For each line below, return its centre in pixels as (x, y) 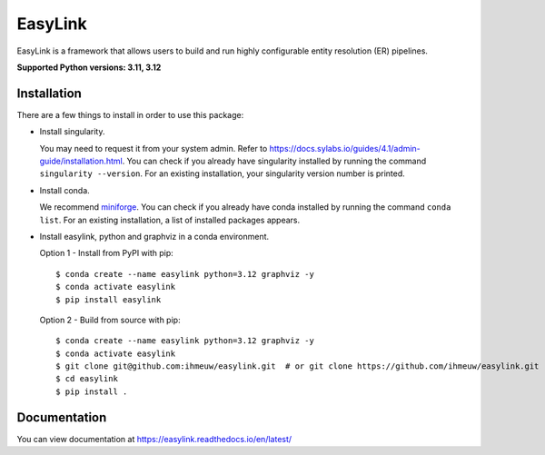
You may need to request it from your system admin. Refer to (154, 148)
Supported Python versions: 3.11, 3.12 (89, 67)
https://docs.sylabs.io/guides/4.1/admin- (345, 148)
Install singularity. (72, 132)
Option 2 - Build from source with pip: (110, 320)
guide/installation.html (81, 161)
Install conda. (64, 190)
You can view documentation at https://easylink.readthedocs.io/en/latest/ (154, 439)
